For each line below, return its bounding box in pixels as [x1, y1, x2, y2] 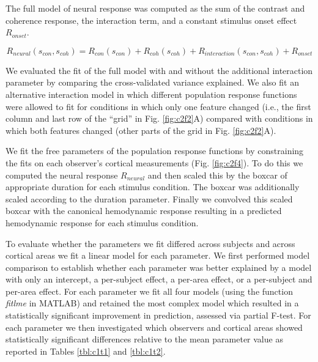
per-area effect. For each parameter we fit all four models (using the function [6, 284, 293, 297]
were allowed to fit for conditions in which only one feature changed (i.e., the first [6, 100, 311, 113]
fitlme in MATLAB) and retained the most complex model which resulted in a [6, 297, 299, 309]
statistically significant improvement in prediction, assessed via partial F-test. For [6, 309, 311, 322]
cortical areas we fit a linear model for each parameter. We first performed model [6, 249, 310, 262]
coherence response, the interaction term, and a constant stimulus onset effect [6, 13, 297, 26]
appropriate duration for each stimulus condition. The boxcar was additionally [6, 180, 300, 193]
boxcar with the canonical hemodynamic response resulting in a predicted [6, 204, 282, 217]
